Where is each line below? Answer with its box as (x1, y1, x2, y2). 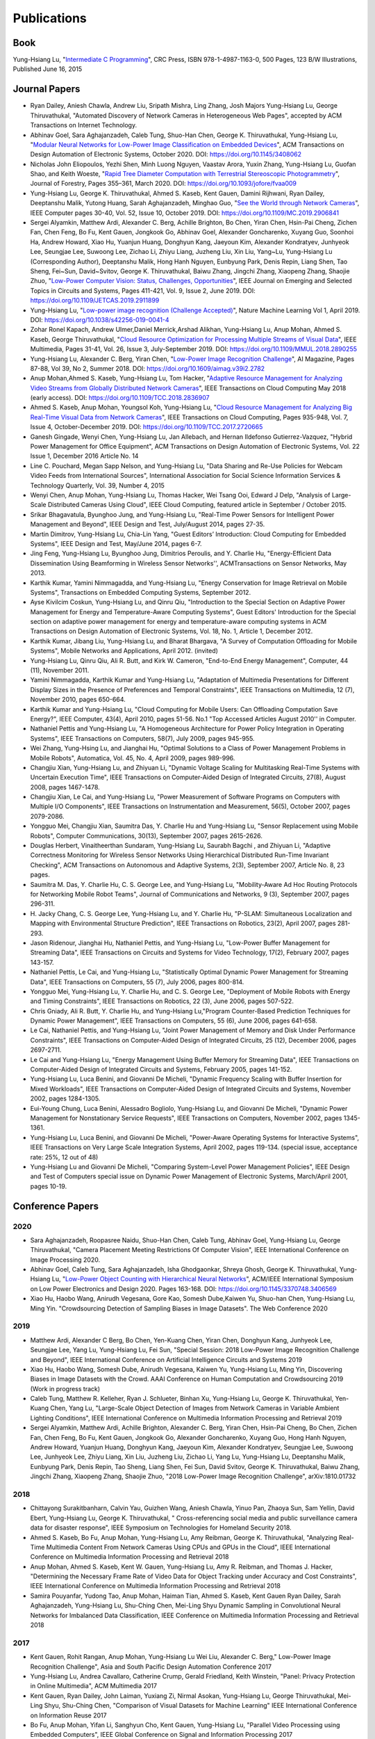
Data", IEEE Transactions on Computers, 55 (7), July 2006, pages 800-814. (30, 977, 244, 986)
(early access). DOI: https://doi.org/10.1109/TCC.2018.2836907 (30, 394, 210, 402)
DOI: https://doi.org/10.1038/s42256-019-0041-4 (30, 315, 169, 323)
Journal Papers (12, 83, 81, 95)
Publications (12, 10, 87, 26)
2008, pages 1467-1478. (30, 783, 100, 791)
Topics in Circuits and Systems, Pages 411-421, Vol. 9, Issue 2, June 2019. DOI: (30, 286, 256, 295)
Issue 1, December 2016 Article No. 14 (30, 452, 139, 460)
